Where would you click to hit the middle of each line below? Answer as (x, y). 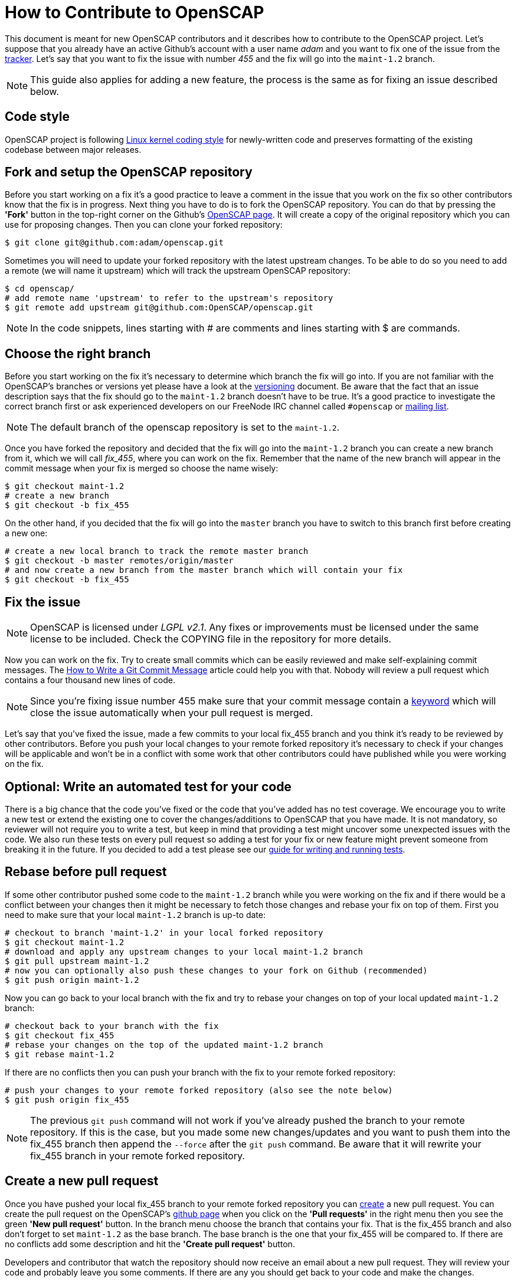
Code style (37, 117)
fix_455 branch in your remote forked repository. (138, 1155)
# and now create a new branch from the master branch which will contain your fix (204, 570)
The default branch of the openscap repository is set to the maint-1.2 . (185, 427)
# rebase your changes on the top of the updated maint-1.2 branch (164, 1045)
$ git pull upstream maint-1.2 (77, 961)
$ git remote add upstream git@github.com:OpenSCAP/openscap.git (159, 308)
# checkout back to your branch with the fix (112, 1026)
